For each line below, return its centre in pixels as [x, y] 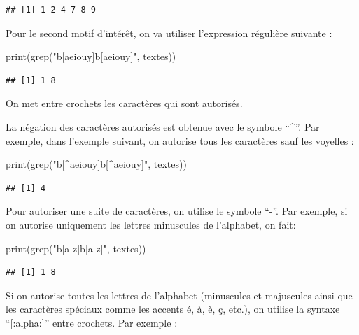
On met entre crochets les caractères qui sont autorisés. [124, 103]
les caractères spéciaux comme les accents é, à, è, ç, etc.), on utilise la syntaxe [173, 309]
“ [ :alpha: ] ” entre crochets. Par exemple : [92, 322]
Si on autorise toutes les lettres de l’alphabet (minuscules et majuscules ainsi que [179, 295]
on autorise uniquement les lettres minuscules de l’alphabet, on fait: [151, 224]
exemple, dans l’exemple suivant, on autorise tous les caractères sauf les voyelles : [180, 140]
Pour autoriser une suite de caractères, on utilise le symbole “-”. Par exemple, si [177, 211]
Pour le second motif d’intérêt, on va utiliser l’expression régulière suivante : [169, 33]
